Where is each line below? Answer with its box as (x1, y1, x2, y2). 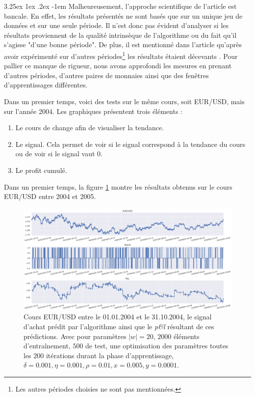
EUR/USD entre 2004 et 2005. (4, 191, 96, 201)
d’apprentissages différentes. (4, 80, 88, 90)
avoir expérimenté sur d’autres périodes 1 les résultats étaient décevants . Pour (4, 49, 238, 61)
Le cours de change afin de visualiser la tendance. (15, 122, 164, 133)
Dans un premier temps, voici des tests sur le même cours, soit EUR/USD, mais (4, 96, 245, 106)
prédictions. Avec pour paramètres (24, 331, 127, 341)
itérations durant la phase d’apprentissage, (46, 350, 174, 360)
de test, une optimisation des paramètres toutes (85, 340, 229, 351)
